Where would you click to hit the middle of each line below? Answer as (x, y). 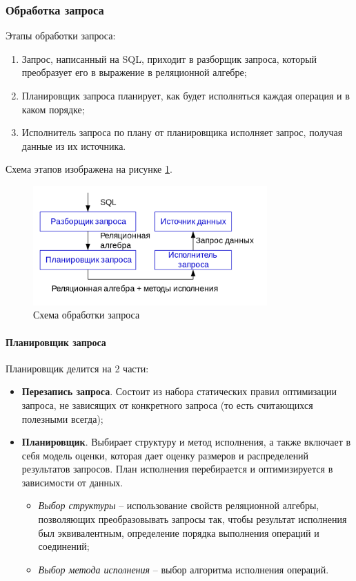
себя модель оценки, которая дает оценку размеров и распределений (165, 455)
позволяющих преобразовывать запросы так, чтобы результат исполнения (192, 519)
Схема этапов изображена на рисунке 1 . (89, 169)
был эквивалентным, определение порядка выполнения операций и (179, 532)
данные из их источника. (74, 145)
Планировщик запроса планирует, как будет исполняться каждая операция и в (186, 95)
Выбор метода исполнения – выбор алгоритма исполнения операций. (184, 569)
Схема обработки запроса (87, 315)
